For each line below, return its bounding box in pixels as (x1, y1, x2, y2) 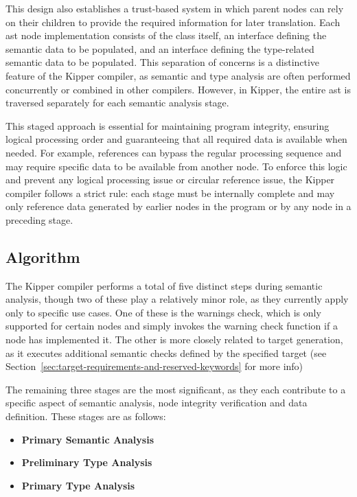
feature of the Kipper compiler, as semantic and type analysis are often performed (5, 68, 351, 82)
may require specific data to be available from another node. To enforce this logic (5, 159, 347, 173)
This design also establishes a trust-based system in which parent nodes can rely (5, 1, 344, 15)
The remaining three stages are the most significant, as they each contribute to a (5, 382, 346, 396)
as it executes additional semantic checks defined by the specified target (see (5, 345, 327, 360)
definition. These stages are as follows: (5, 409, 166, 424)
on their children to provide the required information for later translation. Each (5, 14, 341, 29)
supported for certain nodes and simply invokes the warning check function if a (5, 319, 338, 333)
